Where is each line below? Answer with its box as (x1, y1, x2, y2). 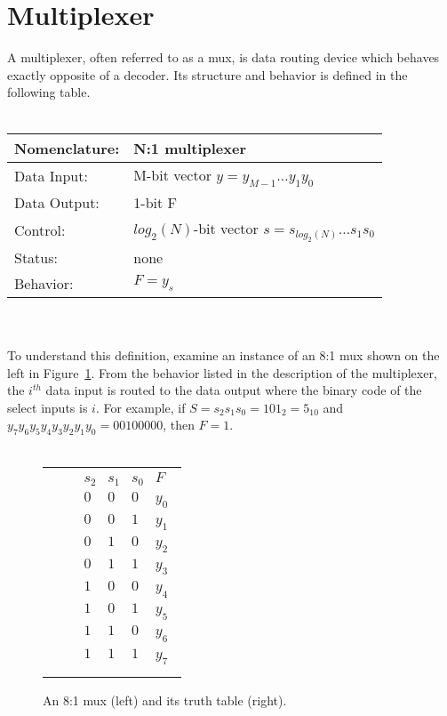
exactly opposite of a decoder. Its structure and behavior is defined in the (7, 65, 408, 84)
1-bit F (133, 191, 177, 213)
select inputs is (7, 398, 88, 416)
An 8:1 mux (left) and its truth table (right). (43, 691, 287, 709)
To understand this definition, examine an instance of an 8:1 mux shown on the (7, 346, 440, 365)
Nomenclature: (14, 137, 120, 158)
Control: (14, 219, 66, 240)
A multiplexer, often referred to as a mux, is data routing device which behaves (7, 48, 440, 67)
